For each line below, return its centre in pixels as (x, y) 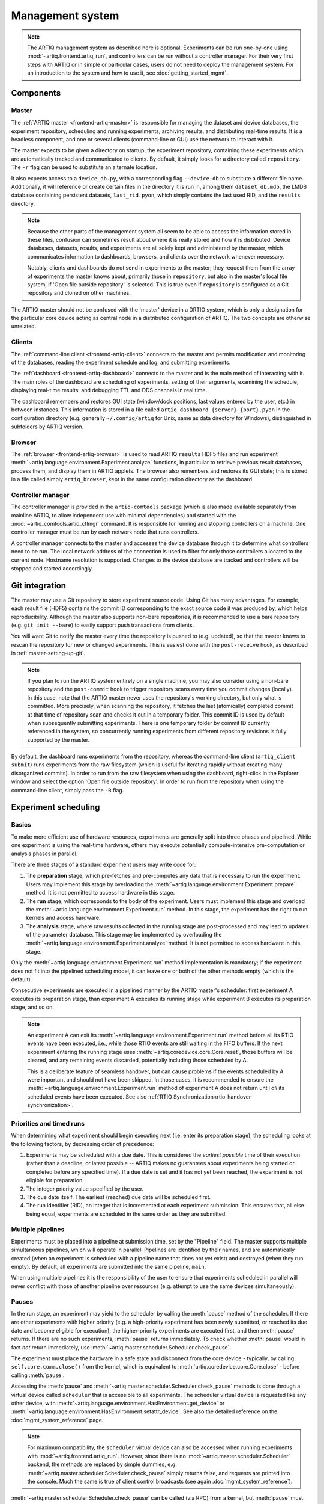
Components (36, 93)
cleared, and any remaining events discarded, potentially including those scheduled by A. (138, 1060)
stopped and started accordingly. (52, 568)
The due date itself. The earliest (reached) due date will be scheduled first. (118, 1197)
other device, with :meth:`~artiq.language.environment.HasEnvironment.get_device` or (118, 1403)
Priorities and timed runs (48, 1123)
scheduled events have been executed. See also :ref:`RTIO (100, 1096)
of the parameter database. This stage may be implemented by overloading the (124, 935)
